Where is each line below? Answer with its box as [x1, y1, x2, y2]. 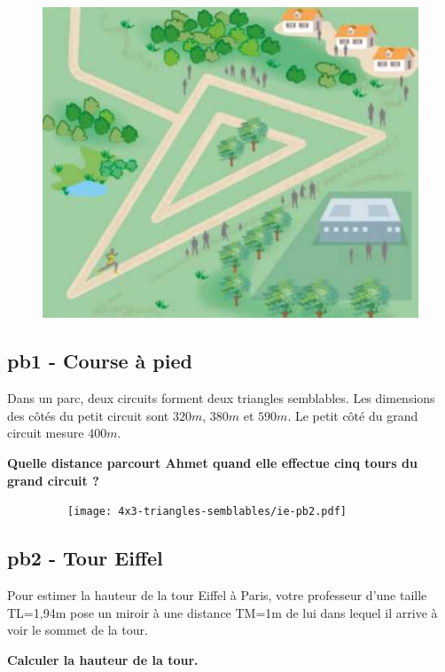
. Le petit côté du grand [287, 406, 418, 424]
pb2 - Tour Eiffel [7, 544, 163, 572]
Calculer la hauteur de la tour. [7, 650, 199, 668]
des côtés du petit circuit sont [7, 406, 169, 424]
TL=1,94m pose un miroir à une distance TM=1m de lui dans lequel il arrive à [7, 603, 438, 621]
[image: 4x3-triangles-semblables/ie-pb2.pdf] [67, 505, 347, 518]
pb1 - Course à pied [7, 347, 192, 375]
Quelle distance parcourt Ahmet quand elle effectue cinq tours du [7, 453, 418, 471]
